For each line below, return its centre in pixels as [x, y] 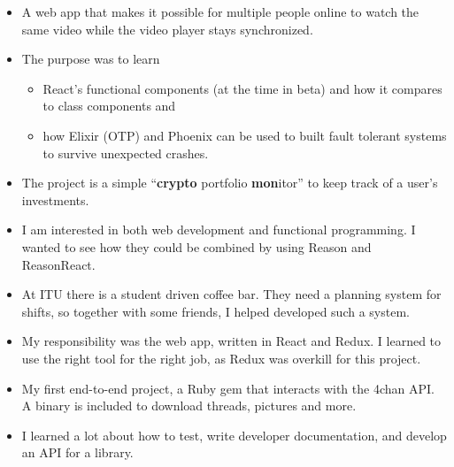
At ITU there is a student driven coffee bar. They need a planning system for [231, 294]
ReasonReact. [58, 264]
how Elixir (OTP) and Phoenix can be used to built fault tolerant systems [245, 135]
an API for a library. [77, 452]
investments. [55, 199]
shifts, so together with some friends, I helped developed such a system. [215, 311]
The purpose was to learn [91, 59]
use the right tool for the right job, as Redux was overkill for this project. [221, 358]
